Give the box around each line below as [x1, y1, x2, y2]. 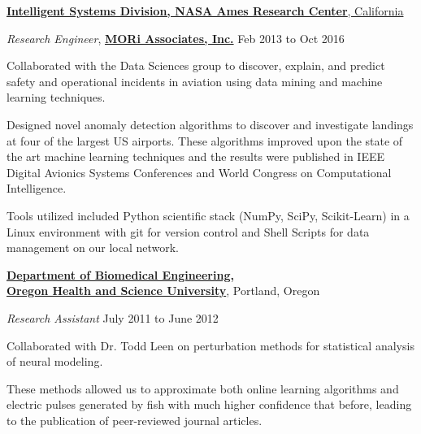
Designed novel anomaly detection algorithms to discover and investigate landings [7, 115, 414, 132]
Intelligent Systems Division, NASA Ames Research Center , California [7, 2, 404, 19]
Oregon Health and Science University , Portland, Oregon [7, 282, 320, 299]
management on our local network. [7, 239, 180, 256]
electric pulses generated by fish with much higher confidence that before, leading [7, 396, 412, 413]
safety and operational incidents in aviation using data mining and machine [7, 72, 383, 89]
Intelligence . [7, 180, 67, 197]
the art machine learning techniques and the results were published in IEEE [7, 148, 385, 165]
